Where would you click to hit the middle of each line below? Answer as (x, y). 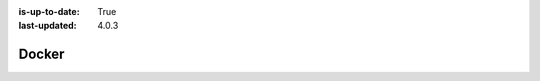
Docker (41, 54)
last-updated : (47, 26)
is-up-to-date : (49, 11)
